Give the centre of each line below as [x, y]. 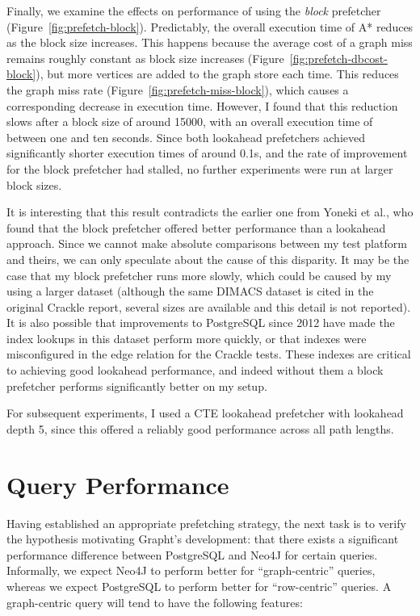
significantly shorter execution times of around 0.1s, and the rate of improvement [207, 153]
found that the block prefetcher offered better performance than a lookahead [196, 227]
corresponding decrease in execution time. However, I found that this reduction [202, 105]
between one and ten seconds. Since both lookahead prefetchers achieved [186, 137]
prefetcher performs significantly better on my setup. [137, 386]
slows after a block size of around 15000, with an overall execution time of [190, 122]
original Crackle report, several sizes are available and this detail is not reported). [209, 306]
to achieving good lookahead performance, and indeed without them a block [195, 370]
